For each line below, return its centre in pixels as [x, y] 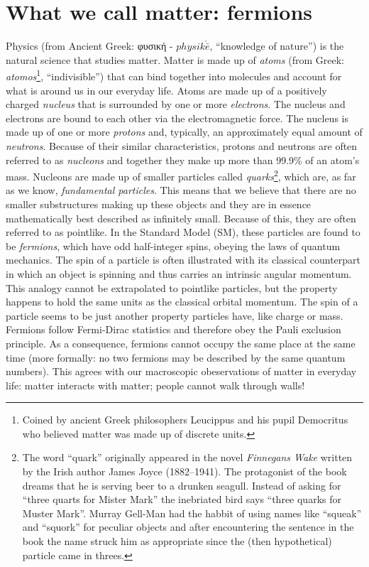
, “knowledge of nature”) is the [277, 46]
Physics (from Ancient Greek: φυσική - [89, 46]
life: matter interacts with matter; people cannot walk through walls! [155, 385]
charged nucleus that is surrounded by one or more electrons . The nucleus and [176, 104]
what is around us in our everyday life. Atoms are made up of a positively [166, 90]
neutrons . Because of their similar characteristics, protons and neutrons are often [182, 145]
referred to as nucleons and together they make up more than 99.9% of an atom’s [183, 160]
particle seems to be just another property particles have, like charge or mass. [175, 315]
